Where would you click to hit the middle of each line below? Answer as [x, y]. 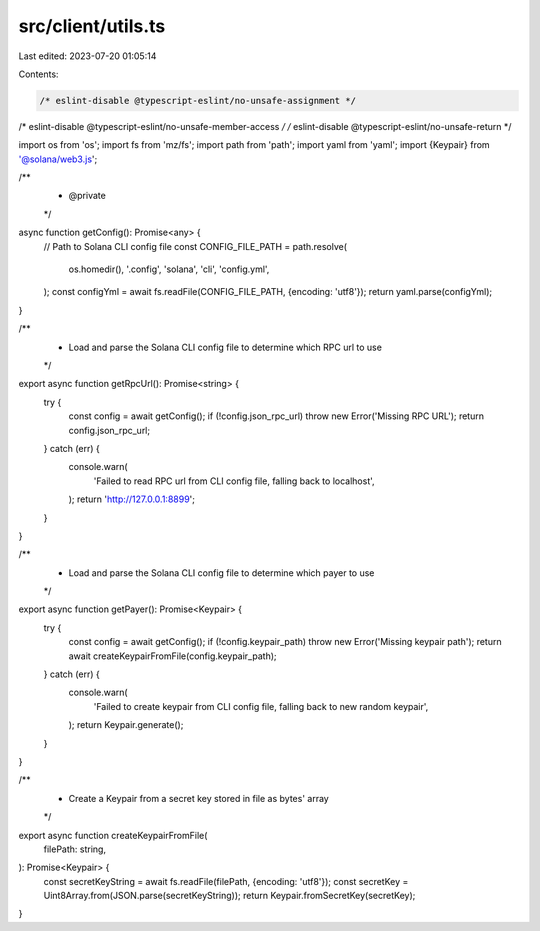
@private [87, 196]
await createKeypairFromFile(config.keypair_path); [172, 656]
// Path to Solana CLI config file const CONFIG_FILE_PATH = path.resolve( [195, 246]
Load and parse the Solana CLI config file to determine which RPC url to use [225, 347]
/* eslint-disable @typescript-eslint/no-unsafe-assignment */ [198, 100]
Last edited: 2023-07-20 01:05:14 [87, 56]
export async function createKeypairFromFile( [113, 835]
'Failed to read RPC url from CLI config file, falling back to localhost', [234, 481]
